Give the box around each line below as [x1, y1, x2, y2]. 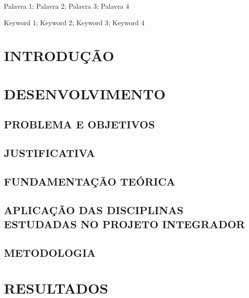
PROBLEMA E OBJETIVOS [4, 117, 155, 132]
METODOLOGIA [4, 245, 96, 260]
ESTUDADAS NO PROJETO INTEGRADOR [4, 217, 245, 232]
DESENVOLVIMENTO [4, 83, 166, 103]
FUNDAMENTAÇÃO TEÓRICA [4, 173, 175, 188]
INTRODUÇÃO [4, 46, 114, 65]
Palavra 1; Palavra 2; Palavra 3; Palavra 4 [4, 1, 129, 11]
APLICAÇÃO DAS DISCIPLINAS [4, 202, 184, 217]
